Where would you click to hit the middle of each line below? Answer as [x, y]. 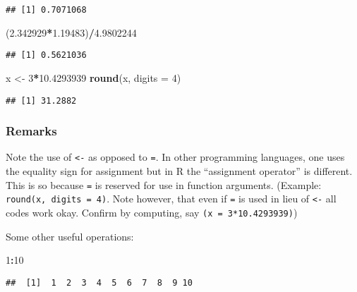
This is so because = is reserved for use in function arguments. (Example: [164, 184]
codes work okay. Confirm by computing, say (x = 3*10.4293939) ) [152, 212]
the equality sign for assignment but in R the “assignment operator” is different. [179, 171]
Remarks [31, 131]
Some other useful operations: [70, 236]
